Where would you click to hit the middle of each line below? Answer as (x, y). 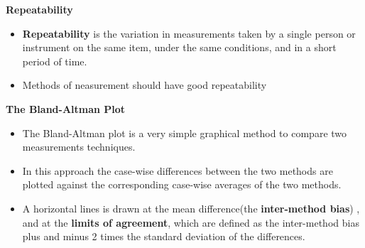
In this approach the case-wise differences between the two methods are (178, 170)
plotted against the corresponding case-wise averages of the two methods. (182, 184)
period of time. (55, 61)
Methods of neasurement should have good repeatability (145, 85)
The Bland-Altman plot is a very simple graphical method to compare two (185, 133)
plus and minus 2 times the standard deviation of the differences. (164, 236)
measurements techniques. (79, 147)
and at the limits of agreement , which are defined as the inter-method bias (191, 222)
